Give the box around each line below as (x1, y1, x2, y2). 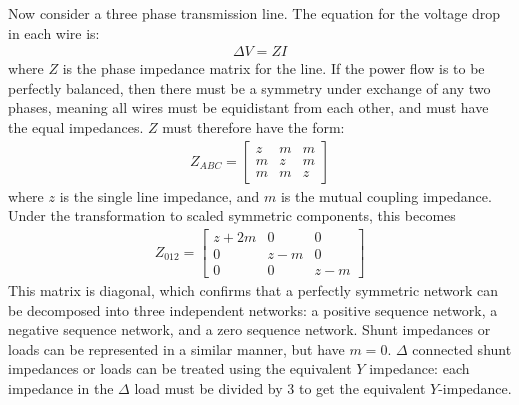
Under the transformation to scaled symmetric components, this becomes (8, 205, 456, 226)
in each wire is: (8, 22, 100, 43)
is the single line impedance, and (59, 185, 260, 206)
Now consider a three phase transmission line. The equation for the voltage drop (8, 3, 501, 23)
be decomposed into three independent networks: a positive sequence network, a (8, 299, 498, 320)
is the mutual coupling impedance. (280, 185, 492, 206)
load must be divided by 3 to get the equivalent (134, 377, 426, 398)
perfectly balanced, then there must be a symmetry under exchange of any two (8, 77, 491, 98)
